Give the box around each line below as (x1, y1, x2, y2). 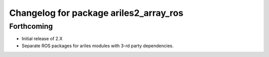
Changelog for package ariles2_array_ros (9, 7, 184, 18)
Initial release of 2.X (21, 36, 63, 42)
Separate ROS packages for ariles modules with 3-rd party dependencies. (21, 43, 174, 49)
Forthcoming (9, 22, 53, 31)
